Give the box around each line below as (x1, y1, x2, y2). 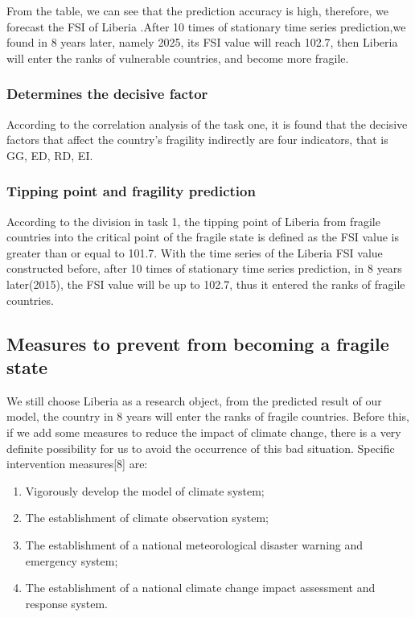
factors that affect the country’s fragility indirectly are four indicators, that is (6, 131, 388, 148)
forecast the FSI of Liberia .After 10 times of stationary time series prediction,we (6, 18, 406, 35)
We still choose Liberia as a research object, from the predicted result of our (6, 392, 382, 409)
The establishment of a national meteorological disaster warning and (25, 536, 364, 553)
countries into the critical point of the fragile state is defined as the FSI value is (6, 228, 399, 245)
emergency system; (25, 552, 118, 569)
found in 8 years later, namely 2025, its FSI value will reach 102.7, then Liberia (6, 34, 398, 51)
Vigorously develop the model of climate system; (25, 482, 265, 499)
